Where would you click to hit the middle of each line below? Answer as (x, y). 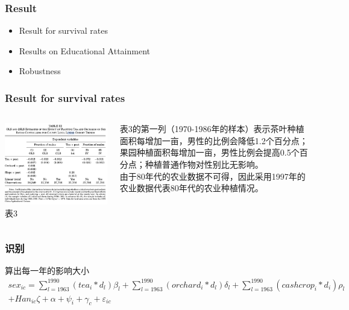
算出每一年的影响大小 (47, 270)
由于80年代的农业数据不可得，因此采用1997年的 (212, 176)
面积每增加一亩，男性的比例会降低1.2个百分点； (214, 140)
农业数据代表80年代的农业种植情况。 (191, 188)
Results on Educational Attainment (84, 50)
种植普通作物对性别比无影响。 (204, 164)
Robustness (40, 71)
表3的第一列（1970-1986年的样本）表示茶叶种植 (212, 129)
